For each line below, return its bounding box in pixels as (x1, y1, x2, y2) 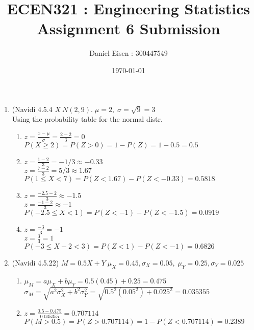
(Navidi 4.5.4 (12, 103, 53, 114)
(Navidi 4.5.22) (12, 257, 59, 268)
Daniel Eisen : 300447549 (89, 48, 168, 58)
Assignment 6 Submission (37, 18, 220, 39)
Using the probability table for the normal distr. (12, 114, 163, 124)
